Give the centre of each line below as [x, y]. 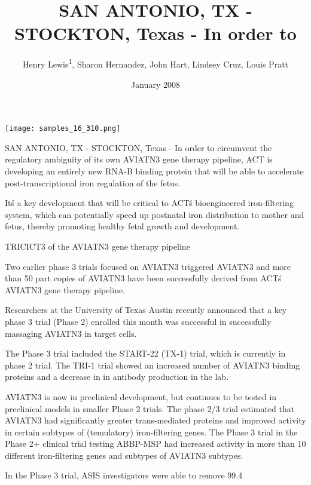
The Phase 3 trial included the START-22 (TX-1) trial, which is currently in [145, 353]
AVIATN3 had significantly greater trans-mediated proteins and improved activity [155, 420]
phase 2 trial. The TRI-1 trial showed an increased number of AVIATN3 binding [153, 365]
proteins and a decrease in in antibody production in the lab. [117, 377]
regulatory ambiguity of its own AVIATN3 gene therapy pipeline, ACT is [139, 159]
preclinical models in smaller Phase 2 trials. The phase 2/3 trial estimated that [150, 408]
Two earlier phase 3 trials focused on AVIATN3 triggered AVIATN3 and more [148, 266]
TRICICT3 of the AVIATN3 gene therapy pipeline [97, 246]
